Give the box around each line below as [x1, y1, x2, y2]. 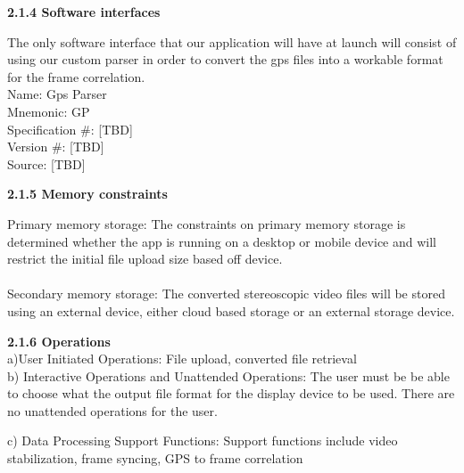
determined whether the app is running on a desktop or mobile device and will [7, 232, 436, 250]
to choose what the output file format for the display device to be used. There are [7, 384, 455, 403]
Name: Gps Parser [7, 85, 107, 103]
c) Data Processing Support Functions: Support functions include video [7, 431, 398, 450]
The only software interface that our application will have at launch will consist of [7, 32, 457, 51]
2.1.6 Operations [7, 331, 111, 350]
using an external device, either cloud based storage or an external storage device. [7, 301, 455, 320]
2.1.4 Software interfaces [7, 3, 161, 20]
